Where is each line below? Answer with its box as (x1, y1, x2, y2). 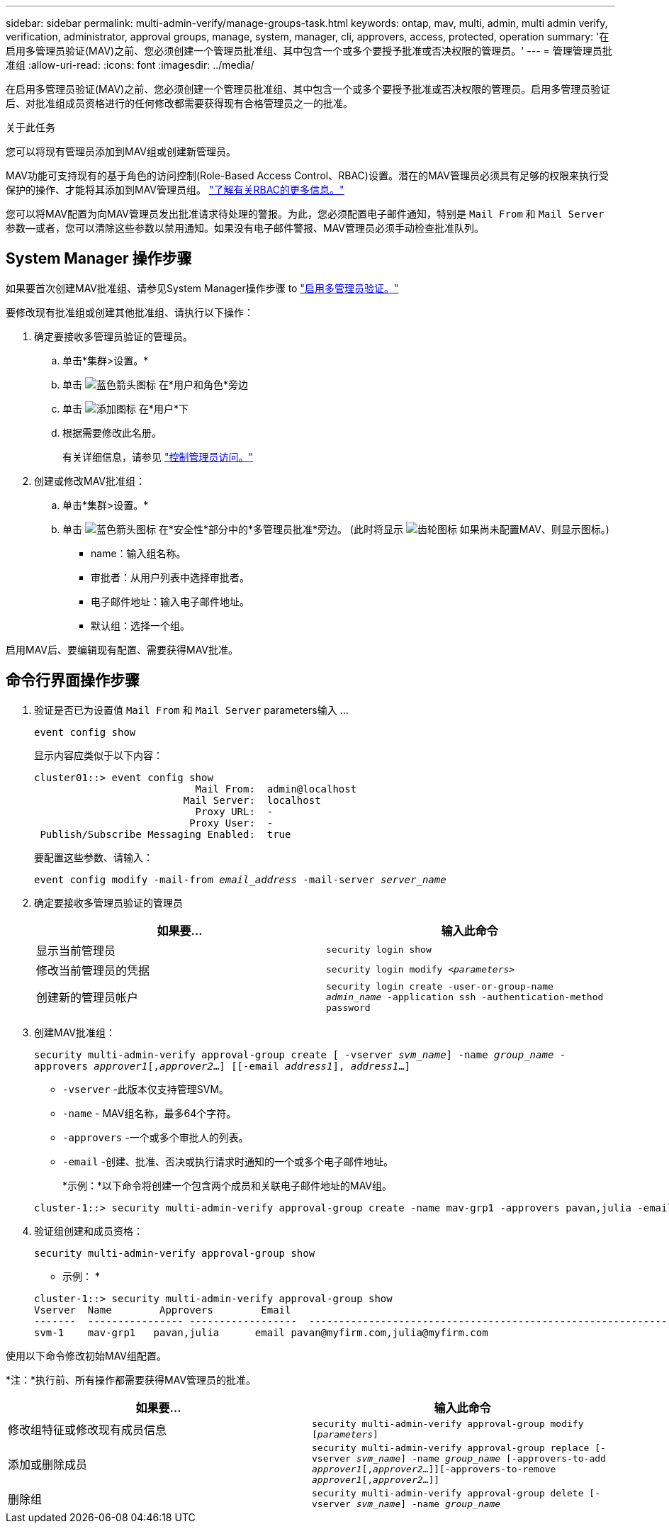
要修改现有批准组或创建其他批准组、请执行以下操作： (6, 306, 254, 318)
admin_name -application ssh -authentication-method (326, 991, 604, 1002)
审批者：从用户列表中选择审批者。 (91, 571, 249, 583)
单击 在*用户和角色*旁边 (62, 378, 248, 391)
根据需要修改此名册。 (62, 426, 162, 439)
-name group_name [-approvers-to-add (411, 1452, 606, 1464)
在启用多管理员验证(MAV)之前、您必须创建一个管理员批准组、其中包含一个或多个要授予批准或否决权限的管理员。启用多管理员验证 (6, 83, 611, 95)
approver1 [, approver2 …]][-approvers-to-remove (312, 1463, 556, 1474)
